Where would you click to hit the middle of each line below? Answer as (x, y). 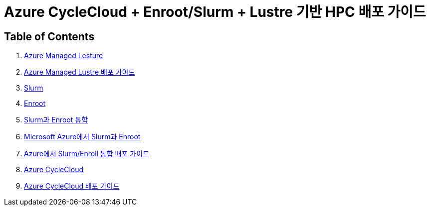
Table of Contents (49, 36)
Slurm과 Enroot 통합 (56, 120)
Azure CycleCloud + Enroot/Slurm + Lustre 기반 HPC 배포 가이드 (215, 12)
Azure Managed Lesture (64, 56)
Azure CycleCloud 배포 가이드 (72, 186)
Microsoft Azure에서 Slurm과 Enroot (82, 137)
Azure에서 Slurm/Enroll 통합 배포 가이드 (87, 154)
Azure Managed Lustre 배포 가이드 (80, 72)
